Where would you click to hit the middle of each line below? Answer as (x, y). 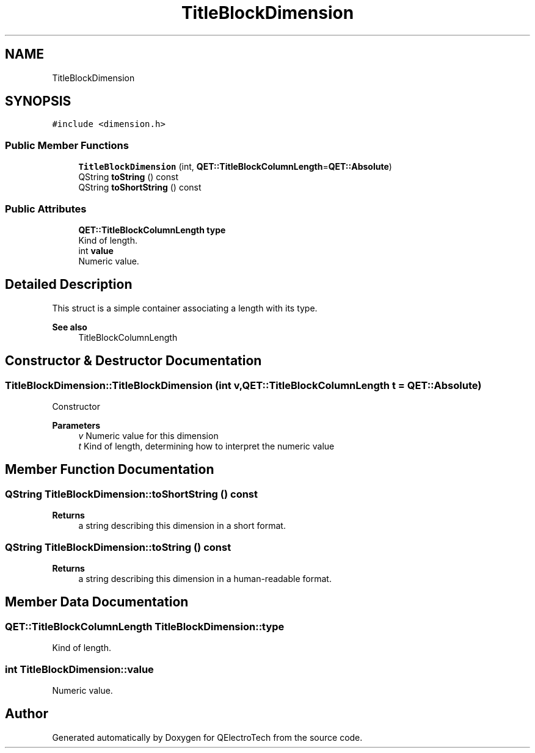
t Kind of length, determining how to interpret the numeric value (206, 446)
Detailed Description (69, 285)
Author (27, 714)
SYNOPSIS (38, 101)
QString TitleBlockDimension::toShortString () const (132, 494)
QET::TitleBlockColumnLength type (152, 230)
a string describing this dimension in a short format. (182, 526)
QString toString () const (128, 177)
